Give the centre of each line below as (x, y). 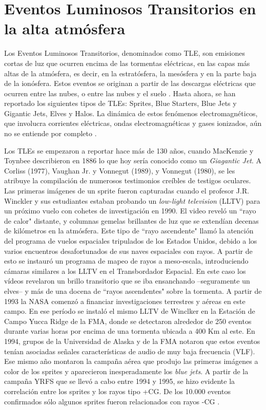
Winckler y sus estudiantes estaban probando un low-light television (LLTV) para (132, 200)
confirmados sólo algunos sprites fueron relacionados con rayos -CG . (112, 401)
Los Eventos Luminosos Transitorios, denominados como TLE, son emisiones (125, 53)
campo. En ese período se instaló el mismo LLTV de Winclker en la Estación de (130, 311)
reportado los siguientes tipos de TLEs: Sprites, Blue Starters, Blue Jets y (120, 103)
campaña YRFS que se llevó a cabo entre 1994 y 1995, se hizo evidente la (120, 381)
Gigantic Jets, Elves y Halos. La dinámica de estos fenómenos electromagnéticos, (131, 113)
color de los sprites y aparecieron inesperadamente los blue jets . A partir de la (126, 371)
